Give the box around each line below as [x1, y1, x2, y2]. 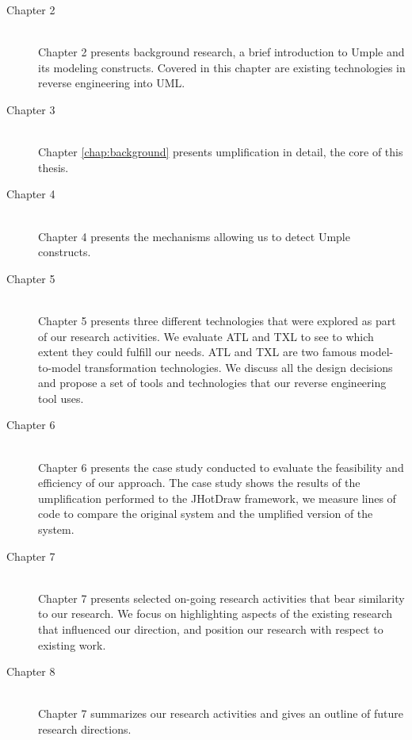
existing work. [38, 636, 106, 653]
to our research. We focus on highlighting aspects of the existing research [38, 605, 393, 622]
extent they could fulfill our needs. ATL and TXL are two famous [38, 343, 357, 360]
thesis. [38, 159, 69, 175]
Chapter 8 [6, 663, 55, 680]
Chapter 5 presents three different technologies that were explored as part [38, 312, 396, 328]
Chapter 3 [6, 101, 55, 117]
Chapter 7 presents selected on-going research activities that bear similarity [38, 589, 405, 606]
